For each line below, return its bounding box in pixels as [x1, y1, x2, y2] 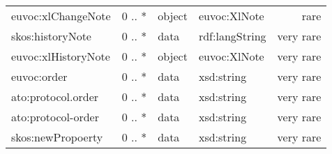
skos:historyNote [11, 28, 91, 44]
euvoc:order [11, 68, 68, 84]
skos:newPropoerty [11, 129, 103, 145]
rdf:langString [198, 28, 266, 44]
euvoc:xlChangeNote [11, 8, 111, 24]
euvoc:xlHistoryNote [11, 48, 110, 64]
